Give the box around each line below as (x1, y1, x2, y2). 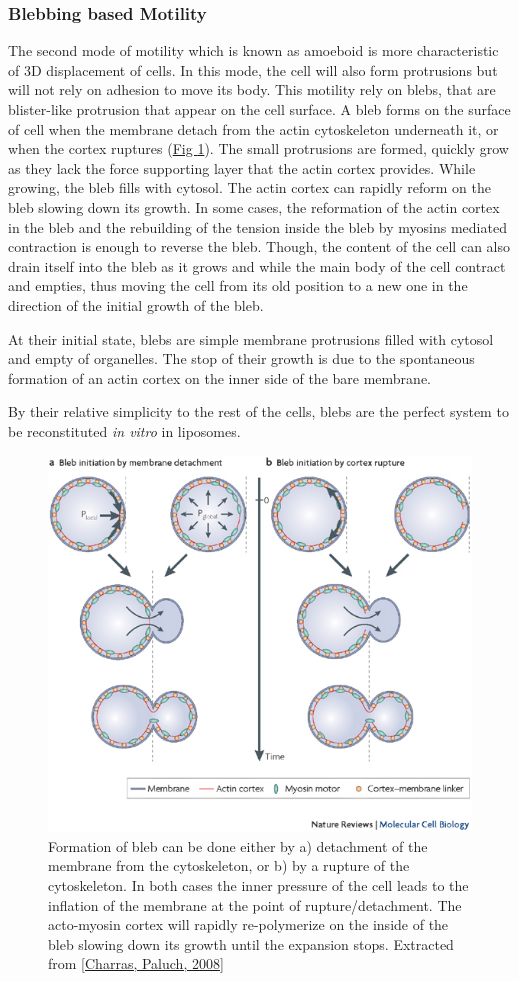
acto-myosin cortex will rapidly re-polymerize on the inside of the (48, 914, 449, 935)
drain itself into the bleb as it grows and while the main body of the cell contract (8, 255, 506, 276)
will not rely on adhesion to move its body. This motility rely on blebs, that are (8, 79, 496, 100)
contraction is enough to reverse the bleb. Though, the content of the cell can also (8, 236, 510, 257)
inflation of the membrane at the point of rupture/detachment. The (48, 894, 462, 915)
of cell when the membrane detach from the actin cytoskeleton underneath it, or (8, 118, 499, 139)
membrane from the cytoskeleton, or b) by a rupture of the (48, 855, 410, 876)
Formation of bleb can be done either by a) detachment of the (48, 835, 428, 856)
